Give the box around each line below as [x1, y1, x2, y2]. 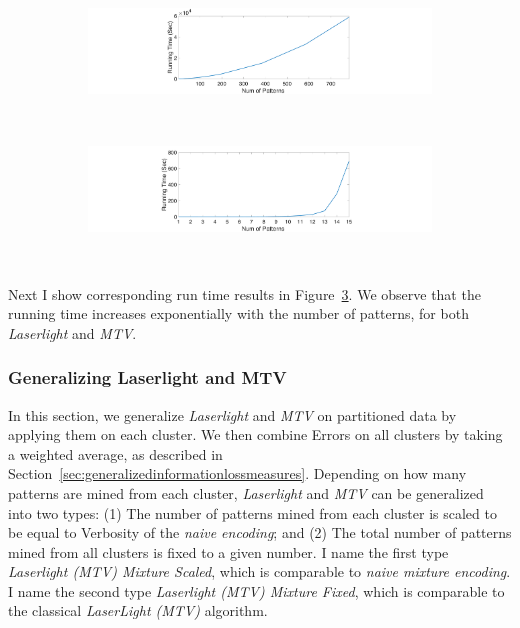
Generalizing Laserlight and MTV [8, 365, 287, 390]
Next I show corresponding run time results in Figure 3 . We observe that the [8, 283, 481, 304]
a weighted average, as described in [8, 443, 223, 464]
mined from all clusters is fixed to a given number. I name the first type [8, 541, 449, 562]
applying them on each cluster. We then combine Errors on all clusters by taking [8, 424, 503, 445]
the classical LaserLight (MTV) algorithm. [8, 600, 268, 621]
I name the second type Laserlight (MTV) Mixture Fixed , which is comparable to [8, 580, 505, 601]
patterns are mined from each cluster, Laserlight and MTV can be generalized [8, 482, 484, 503]
